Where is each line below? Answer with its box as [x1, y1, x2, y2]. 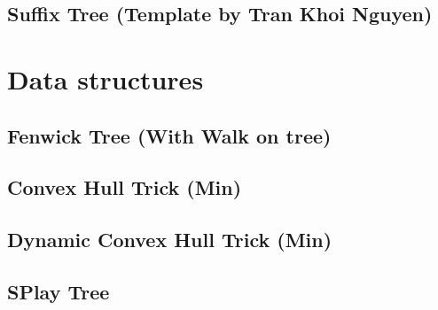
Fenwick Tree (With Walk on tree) [7, 121, 332, 149]
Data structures [7, 60, 204, 97]
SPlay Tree [7, 277, 110, 305]
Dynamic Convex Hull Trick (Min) [7, 226, 332, 253]
